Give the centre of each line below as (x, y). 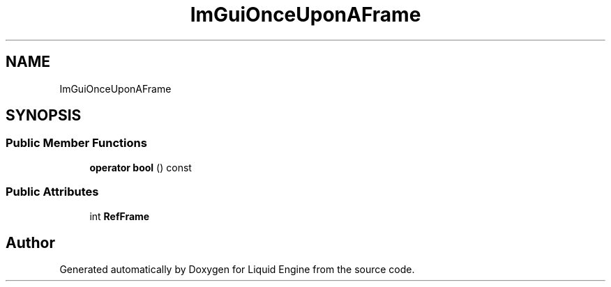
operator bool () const (141, 167)
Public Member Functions (76, 143)
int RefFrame (120, 216)
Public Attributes (52, 192)
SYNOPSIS (44, 116)
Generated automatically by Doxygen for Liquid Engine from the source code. (237, 270)
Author (30, 242)
